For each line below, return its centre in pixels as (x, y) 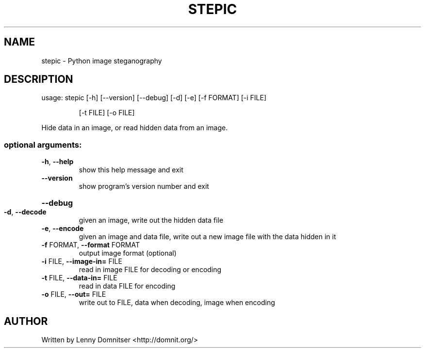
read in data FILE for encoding (127, 286)
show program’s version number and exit (144, 186)
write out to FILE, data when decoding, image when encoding (177, 303)
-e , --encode (63, 229)
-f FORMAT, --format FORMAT (90, 245)
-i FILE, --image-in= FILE (82, 261)
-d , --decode (25, 212)
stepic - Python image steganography (102, 61)
